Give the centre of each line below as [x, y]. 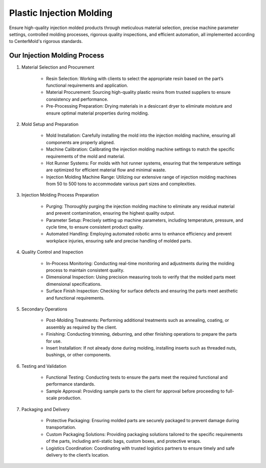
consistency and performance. [77, 99]
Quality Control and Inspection [52, 252]
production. [70, 398]
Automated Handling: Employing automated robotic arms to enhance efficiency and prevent [139, 234]
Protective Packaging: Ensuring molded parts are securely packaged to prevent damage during [143, 421]
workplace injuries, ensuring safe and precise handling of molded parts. [119, 241]
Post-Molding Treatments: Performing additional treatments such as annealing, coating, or [137, 320]
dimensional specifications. [74, 284]
